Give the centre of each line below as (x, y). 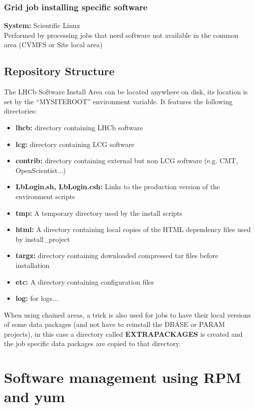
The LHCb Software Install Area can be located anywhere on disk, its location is (126, 92)
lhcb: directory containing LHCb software (79, 127)
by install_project (43, 239)
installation (32, 265)
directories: (21, 111)
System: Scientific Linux (42, 25)
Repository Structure (59, 71)
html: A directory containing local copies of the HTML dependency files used (133, 229)
